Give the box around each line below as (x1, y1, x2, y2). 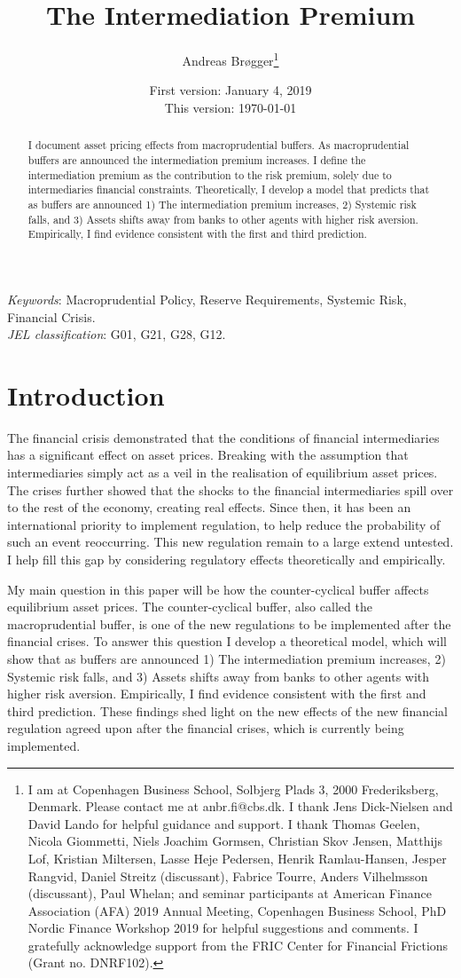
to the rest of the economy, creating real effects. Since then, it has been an (7, 498, 411, 517)
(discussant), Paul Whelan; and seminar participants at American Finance (27, 884, 432, 903)
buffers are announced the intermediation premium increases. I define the (27, 153, 366, 168)
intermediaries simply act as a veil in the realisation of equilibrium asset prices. (7, 463, 438, 482)
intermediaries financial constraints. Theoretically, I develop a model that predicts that (27, 182, 430, 197)
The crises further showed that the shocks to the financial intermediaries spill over (7, 480, 454, 499)
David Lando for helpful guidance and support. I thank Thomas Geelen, (27, 814, 420, 832)
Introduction (7, 376, 165, 413)
